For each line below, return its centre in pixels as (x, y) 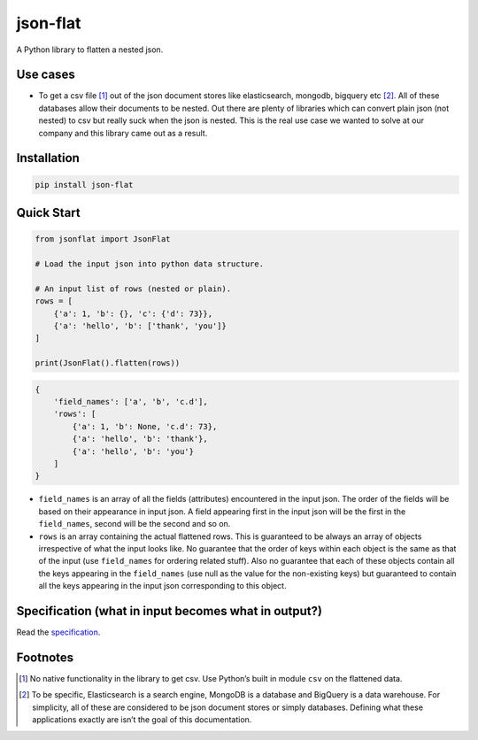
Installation (48, 158)
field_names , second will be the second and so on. (135, 524)
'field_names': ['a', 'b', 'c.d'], (131, 402)
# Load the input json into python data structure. (150, 264)
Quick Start (48, 213)
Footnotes (45, 657)
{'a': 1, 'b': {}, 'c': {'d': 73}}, (133, 313)
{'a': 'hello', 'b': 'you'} (133, 451)
